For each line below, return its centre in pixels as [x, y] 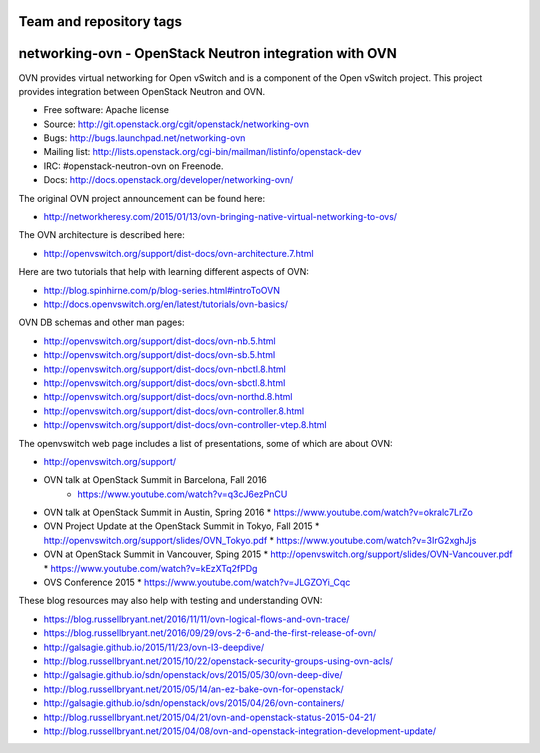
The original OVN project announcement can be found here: [141, 198]
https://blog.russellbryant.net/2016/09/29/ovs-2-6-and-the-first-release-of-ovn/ [210, 633]
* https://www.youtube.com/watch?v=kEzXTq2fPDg [150, 568]
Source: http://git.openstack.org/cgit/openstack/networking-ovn [176, 124]
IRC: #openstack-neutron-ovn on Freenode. [133, 166]
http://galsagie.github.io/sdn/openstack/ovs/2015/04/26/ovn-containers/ [194, 703]
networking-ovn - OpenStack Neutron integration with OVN [207, 53]
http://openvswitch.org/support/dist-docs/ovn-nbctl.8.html [165, 369]
